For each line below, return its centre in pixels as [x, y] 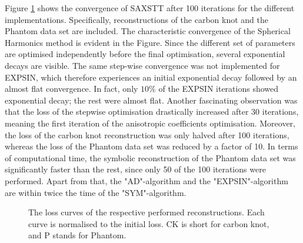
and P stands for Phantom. [77, 235]
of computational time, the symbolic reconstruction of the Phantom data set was [150, 157]
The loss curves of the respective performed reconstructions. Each [146, 212]
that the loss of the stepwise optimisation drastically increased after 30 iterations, [152, 111]
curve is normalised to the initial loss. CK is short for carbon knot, [149, 223]
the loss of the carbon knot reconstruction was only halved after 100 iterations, [147, 134]
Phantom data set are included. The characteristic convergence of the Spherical [148, 31]
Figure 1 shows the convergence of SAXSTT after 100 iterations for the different [150, 8]
